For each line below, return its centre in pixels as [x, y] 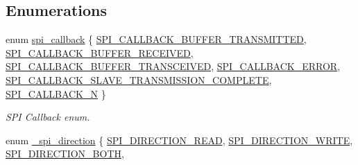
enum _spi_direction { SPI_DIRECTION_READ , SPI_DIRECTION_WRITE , [179, 140]
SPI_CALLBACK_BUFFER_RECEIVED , [100, 52]
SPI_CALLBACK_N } [56, 93]
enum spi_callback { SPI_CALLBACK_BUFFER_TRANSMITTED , [156, 39]
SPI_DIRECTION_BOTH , [65, 154]
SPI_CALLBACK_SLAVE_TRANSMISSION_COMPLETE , [139, 79]
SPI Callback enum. [48, 117]
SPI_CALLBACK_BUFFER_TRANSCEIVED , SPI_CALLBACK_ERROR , [173, 66]
